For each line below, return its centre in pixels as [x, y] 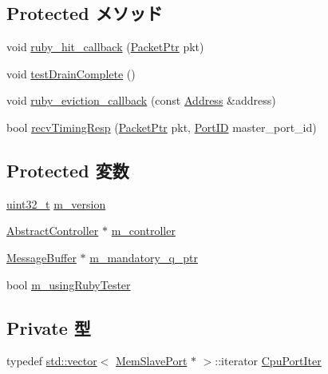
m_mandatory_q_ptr [144, 257]
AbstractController [53, 231]
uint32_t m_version [56, 203]
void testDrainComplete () [71, 73]
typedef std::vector [52, 361]
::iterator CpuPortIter [268, 361]
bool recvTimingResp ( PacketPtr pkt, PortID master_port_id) [162, 127]
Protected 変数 [68, 170]
